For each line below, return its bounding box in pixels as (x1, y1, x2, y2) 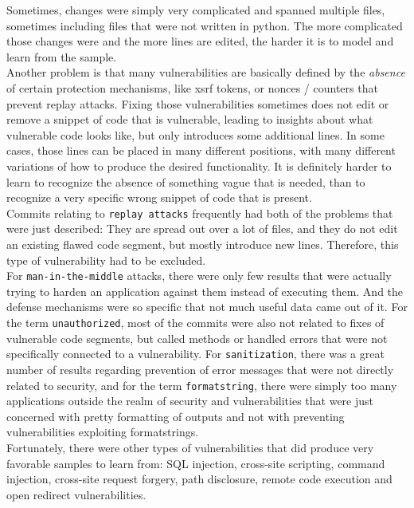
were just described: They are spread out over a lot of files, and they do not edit (6, 220, 398, 237)
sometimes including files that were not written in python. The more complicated (6, 17, 403, 33)
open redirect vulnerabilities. (6, 486, 146, 502)
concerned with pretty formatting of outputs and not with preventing (6, 408, 345, 424)
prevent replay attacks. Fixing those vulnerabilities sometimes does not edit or (6, 95, 389, 112)
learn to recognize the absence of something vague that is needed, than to (6, 173, 365, 190)
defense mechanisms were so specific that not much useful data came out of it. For (6, 298, 408, 315)
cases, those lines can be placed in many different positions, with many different (6, 142, 396, 159)
